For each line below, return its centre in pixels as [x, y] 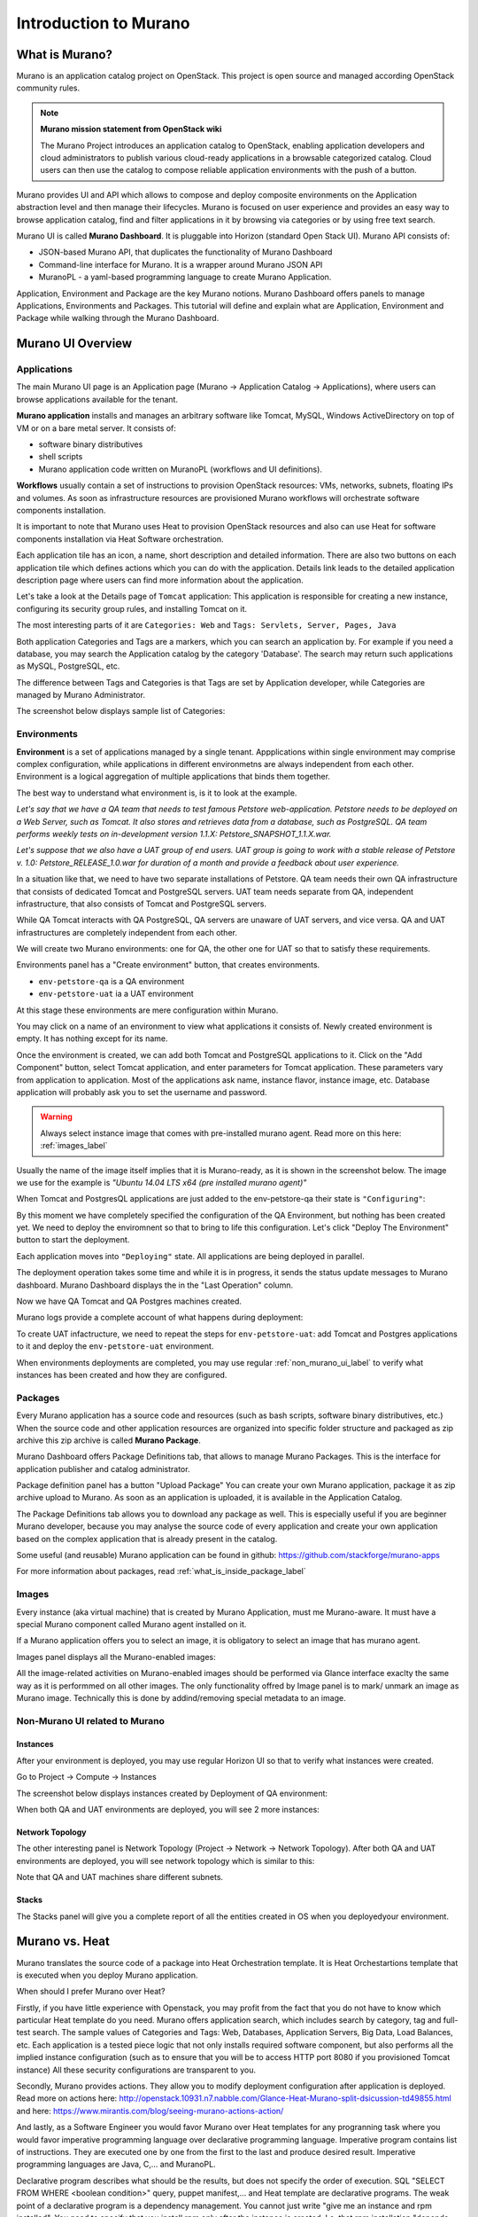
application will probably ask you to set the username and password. [142, 1092]
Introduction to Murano [103, 23]
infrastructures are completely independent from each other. [127, 932]
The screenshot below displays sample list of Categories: [121, 711]
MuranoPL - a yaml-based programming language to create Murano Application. [185, 277]
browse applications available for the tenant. [97, 399]
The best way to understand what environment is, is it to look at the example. [157, 793]
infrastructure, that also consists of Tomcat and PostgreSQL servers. [142, 904]
